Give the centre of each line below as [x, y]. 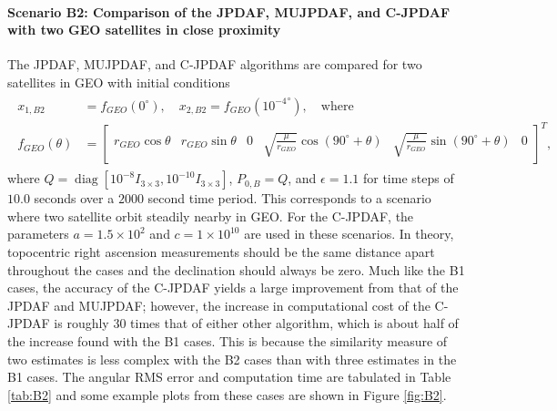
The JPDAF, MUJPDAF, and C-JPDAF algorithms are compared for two [215, 64]
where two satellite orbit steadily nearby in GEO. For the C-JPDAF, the [211, 216]
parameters [38, 234]
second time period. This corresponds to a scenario [289, 198]
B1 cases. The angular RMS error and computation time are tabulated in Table [229, 377]
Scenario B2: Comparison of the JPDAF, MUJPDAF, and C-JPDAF [229, 11]
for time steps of [408, 178]
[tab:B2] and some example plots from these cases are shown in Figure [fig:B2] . [227, 394]
